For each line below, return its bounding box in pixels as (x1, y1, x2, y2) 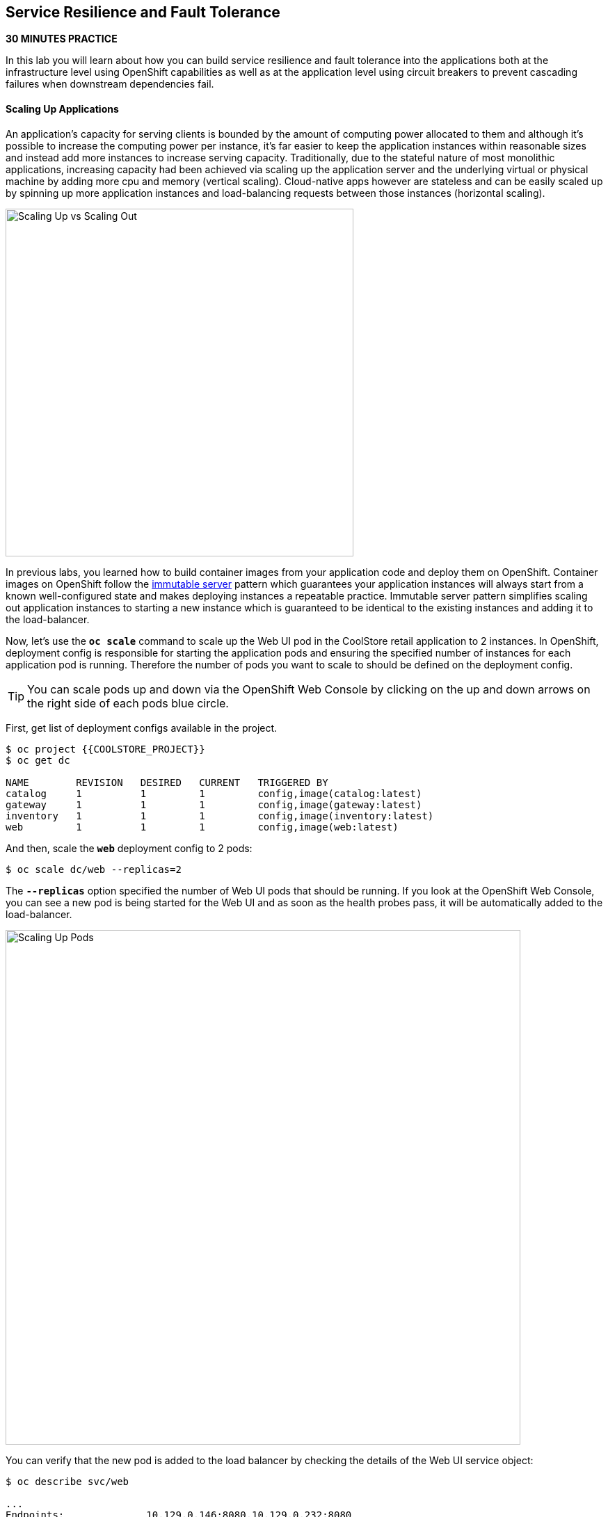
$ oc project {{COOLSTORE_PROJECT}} (6, 743, 205, 755)
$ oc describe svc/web (6, 1475, 129, 1487)
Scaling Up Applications (6, 103, 119, 115)
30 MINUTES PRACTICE (6, 33, 118, 45)
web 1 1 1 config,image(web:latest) (6, 821, 399, 833)
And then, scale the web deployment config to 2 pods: (6, 842, 253, 854)
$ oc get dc (6, 754, 70, 766)
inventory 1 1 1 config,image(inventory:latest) (6, 810, 434, 821)
